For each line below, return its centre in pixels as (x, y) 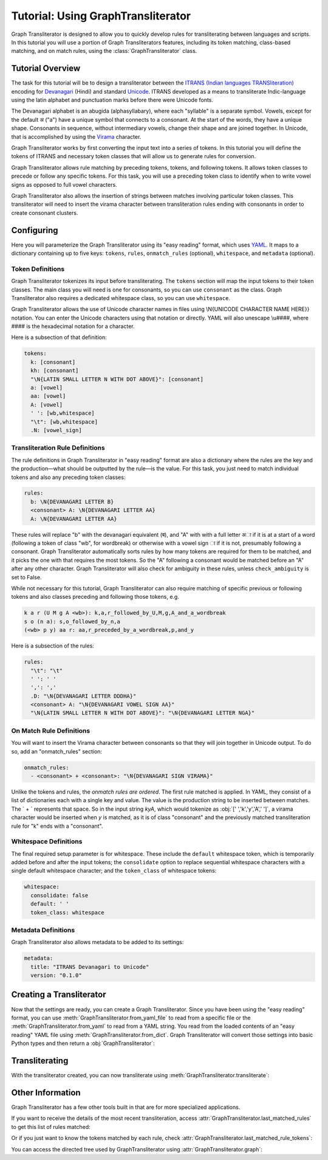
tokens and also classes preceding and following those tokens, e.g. (95, 597)
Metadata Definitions (43, 930)
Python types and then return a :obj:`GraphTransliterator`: (83, 1043)
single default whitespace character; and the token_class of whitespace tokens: (114, 871)
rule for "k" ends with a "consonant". (57, 826)
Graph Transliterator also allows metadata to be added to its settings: (97, 942)
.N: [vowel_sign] (56, 430)
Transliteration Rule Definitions (58, 448)
